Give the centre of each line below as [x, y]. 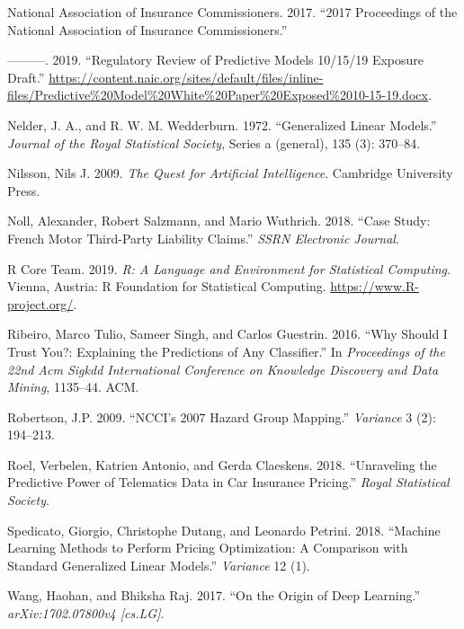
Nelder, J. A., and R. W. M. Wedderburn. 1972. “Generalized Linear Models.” [222, 124]
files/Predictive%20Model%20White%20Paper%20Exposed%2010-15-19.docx [218, 95]
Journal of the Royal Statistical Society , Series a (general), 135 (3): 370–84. [214, 142]
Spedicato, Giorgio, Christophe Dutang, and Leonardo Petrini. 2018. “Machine [224, 530]
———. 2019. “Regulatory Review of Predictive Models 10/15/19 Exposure [216, 60]
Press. [24, 190]
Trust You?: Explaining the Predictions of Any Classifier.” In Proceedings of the [226, 351]
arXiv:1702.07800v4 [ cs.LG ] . [86, 613]
